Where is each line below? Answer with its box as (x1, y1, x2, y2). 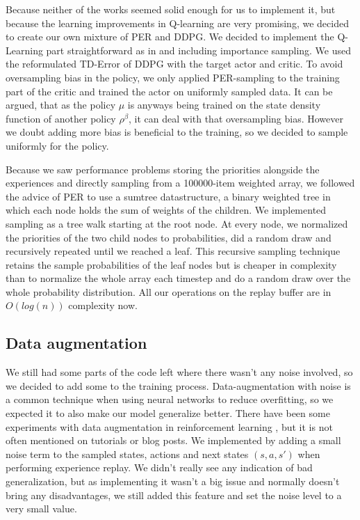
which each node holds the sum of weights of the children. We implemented (6, 203, 327, 217)
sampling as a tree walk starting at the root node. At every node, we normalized (6, 216, 348, 230)
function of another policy (6, 111, 116, 125)
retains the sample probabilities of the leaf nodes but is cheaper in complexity (6, 257, 337, 271)
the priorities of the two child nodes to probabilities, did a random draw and (6, 230, 332, 244)
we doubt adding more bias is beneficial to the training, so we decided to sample (6, 125, 348, 139)
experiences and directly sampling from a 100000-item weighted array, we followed (6, 175, 355, 190)
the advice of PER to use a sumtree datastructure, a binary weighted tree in (6, 189, 331, 203)
